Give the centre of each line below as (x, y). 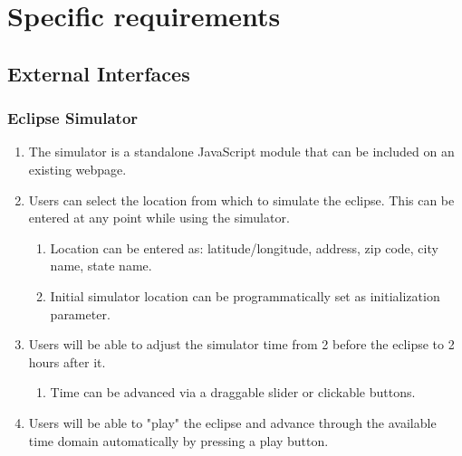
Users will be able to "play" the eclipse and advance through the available (232, 422)
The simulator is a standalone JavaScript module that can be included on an (241, 152)
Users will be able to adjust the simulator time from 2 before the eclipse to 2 (241, 344)
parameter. (80, 313)
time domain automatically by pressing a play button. (178, 440)
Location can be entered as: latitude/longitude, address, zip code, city (244, 247)
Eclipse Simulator (73, 118)
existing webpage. (77, 169)
